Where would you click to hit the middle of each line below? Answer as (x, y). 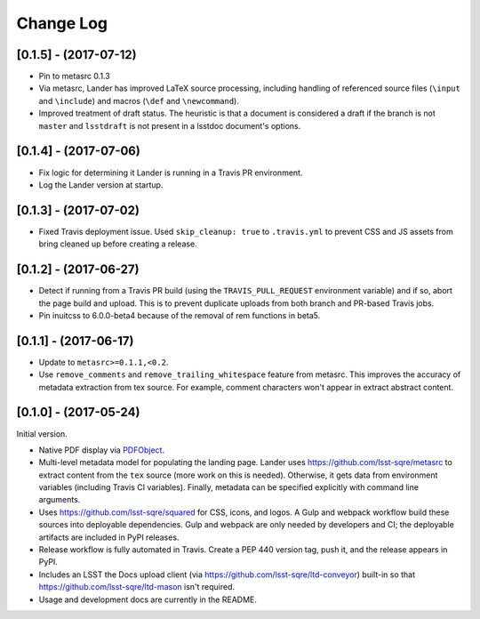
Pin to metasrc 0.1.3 (74, 76)
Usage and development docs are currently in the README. (148, 599)
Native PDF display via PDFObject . (101, 450)
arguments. (60, 500)
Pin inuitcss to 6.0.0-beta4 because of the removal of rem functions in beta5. (180, 315)
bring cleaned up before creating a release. (118, 244)
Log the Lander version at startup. (101, 185)
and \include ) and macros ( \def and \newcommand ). (139, 100)
